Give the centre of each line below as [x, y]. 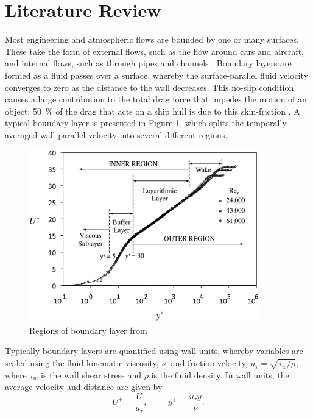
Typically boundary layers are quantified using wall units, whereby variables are [154, 351]
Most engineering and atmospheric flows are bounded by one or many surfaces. [152, 39]
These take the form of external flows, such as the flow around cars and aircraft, [154, 51]
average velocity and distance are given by [84, 387]
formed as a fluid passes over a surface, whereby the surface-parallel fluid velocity [157, 75]
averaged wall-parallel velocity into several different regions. [116, 134]
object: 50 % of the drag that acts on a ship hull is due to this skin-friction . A [153, 111]
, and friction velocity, [207, 363]
